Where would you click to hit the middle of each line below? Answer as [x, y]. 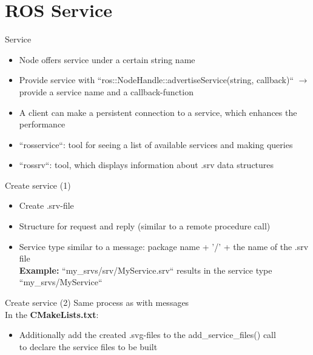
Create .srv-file [46, 205]
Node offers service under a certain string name [107, 59]
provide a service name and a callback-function [106, 91]
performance [42, 124]
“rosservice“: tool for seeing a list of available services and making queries [156, 144]
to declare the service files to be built [88, 346]
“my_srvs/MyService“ [61, 282]
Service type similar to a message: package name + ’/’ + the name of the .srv [164, 246]
